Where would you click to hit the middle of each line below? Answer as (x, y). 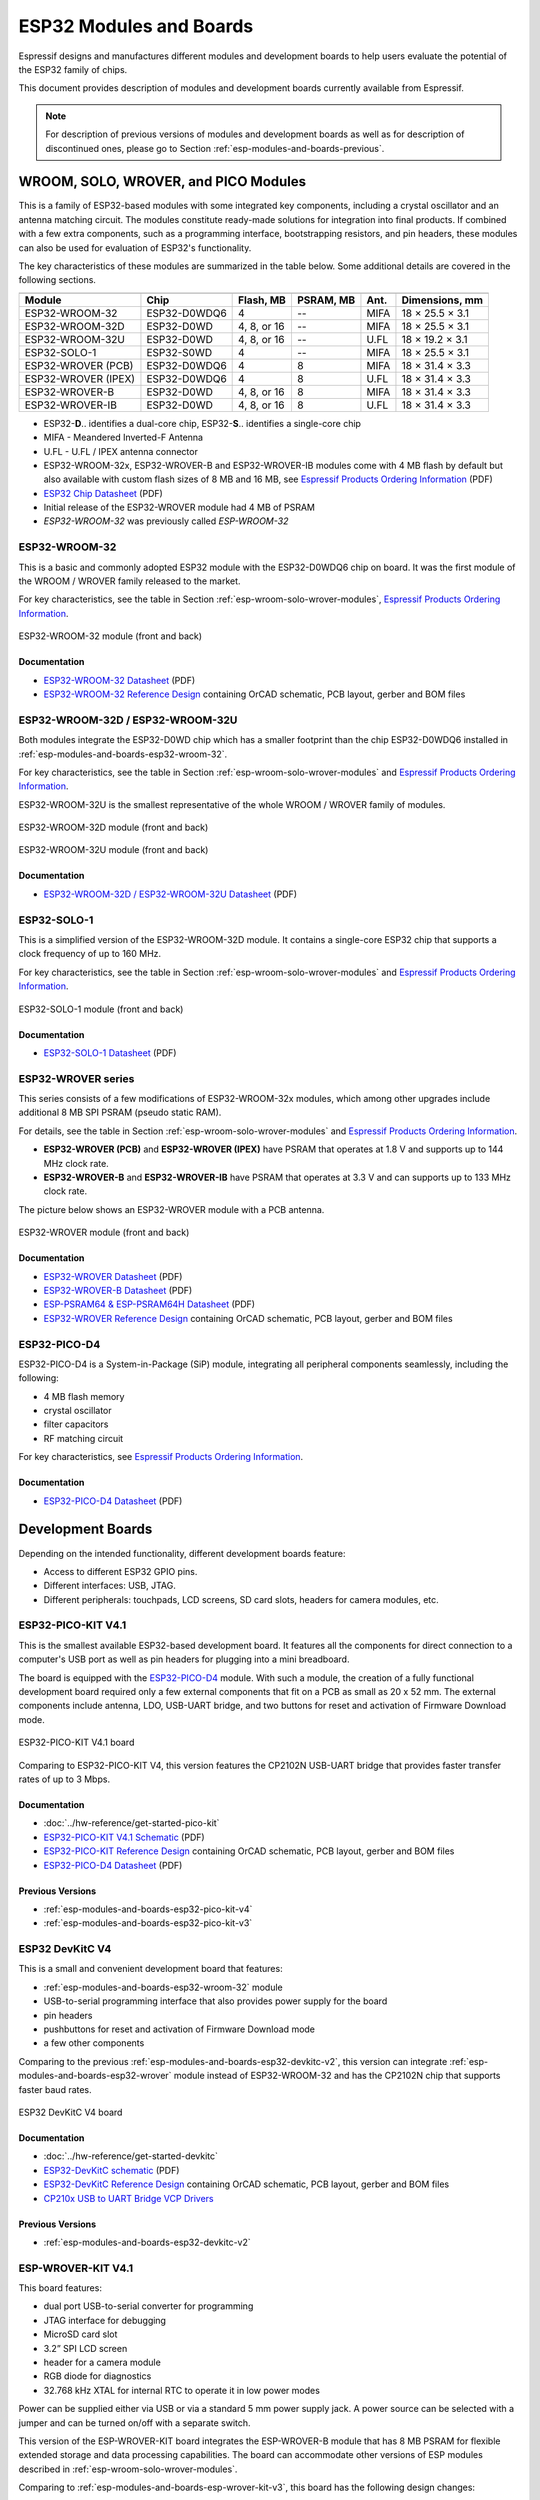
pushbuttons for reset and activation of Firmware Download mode (179, 2029)
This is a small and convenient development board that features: (151, 1969)
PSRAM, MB (325, 300)
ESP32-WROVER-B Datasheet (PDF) (118, 1290)
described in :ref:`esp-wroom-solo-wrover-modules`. (128, 2469)
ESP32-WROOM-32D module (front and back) (113, 827)
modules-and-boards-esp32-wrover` (95, 2076)
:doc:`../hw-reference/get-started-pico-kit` (131, 1823)
